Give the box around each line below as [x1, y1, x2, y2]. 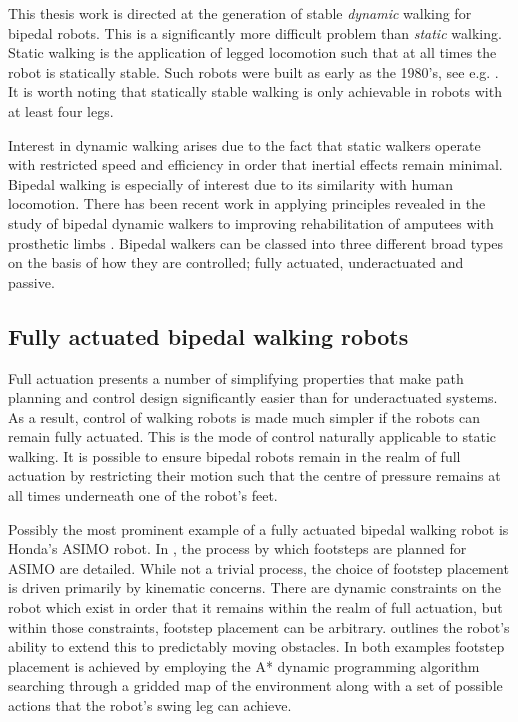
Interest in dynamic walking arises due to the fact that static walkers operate [8, 134, 481, 155]
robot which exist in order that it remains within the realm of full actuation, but [8, 597, 503, 618]
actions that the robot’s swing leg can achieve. [8, 695, 292, 716]
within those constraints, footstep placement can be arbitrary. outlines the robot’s [8, 616, 510, 637]
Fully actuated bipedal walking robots [8, 320, 409, 351]
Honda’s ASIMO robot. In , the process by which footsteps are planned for [8, 538, 467, 559]
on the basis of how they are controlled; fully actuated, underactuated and [8, 252, 464, 273]
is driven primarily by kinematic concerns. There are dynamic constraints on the [8, 577, 501, 598]
